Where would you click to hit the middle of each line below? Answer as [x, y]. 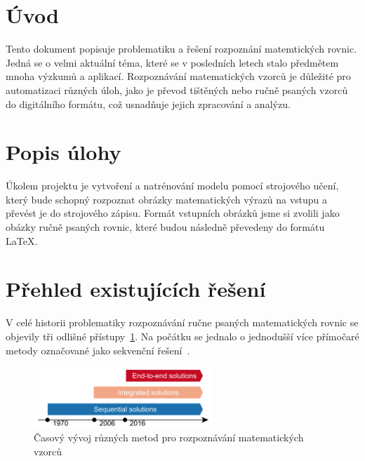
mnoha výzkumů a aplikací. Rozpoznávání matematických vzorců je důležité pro [178, 76]
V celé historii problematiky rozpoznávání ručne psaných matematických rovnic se [182, 322]
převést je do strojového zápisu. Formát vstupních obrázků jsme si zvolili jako [173, 213]
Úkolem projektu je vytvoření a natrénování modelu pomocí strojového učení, [172, 186]
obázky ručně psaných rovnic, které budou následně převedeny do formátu [165, 227]
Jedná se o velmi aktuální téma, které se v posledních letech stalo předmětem [172, 62]
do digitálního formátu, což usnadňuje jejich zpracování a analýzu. [148, 103]
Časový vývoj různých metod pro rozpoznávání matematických [169, 437]
